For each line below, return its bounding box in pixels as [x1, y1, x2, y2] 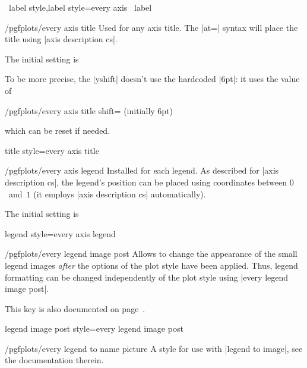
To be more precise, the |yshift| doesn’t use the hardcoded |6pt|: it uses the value [5, 73, 300, 85]
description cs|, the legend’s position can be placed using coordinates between [5, 175, 287, 188]
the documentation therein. [5, 354, 104, 366]
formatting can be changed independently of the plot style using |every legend [5, 271, 289, 283]
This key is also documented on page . [5, 302, 145, 314]
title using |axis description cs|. [5, 33, 118, 45]
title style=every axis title [5, 144, 99, 156]
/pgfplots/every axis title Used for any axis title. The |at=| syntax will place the [5, 21, 298, 33]
